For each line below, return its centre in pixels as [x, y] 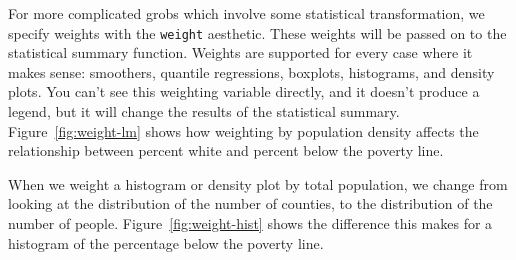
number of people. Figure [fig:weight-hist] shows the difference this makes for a [250, 223]
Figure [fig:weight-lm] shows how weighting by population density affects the [243, 130]
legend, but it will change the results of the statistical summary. [204, 111]
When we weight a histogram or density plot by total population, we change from [258, 183]
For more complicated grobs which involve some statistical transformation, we [246, 13]
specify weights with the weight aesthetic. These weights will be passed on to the [257, 32]
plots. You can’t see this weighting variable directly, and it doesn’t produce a [244, 91]
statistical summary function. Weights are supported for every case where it [240, 52]
